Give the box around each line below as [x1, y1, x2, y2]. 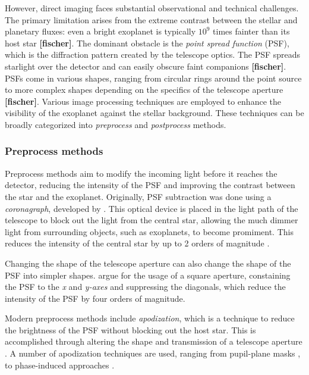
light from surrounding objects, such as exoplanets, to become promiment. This [5, 225, 294, 237]
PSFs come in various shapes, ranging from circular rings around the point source [5, 71, 302, 84]
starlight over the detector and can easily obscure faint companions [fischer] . [5, 60, 286, 72]
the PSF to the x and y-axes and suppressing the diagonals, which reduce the [5, 280, 286, 293]
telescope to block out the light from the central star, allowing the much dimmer [5, 214, 298, 226]
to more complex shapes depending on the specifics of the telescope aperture [5, 83, 283, 96]
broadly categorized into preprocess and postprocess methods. [5, 118, 226, 130]
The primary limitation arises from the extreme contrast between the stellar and [5, 13, 298, 26]
